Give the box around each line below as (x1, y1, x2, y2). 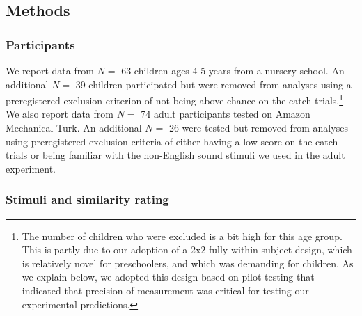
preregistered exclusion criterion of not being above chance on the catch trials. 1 (6, 91, 344, 107)
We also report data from (6, 106, 113, 121)
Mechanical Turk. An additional (6, 120, 142, 135)
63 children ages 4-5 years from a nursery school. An (121, 63, 345, 77)
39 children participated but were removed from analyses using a (75, 77, 352, 91)
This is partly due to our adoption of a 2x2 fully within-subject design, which (22, 242, 352, 257)
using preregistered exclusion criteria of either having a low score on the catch (6, 134, 338, 148)
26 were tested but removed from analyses (168, 120, 348, 135)
